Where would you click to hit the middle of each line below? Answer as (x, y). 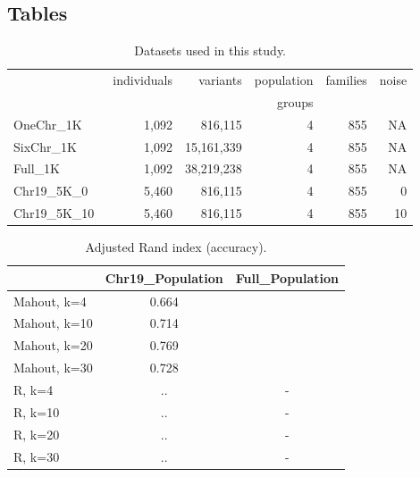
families (346, 80)
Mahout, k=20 (53, 345)
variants (220, 80)
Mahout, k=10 (53, 323)
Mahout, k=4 (50, 301)
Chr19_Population (164, 277)
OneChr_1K (48, 124)
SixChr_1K (45, 146)
